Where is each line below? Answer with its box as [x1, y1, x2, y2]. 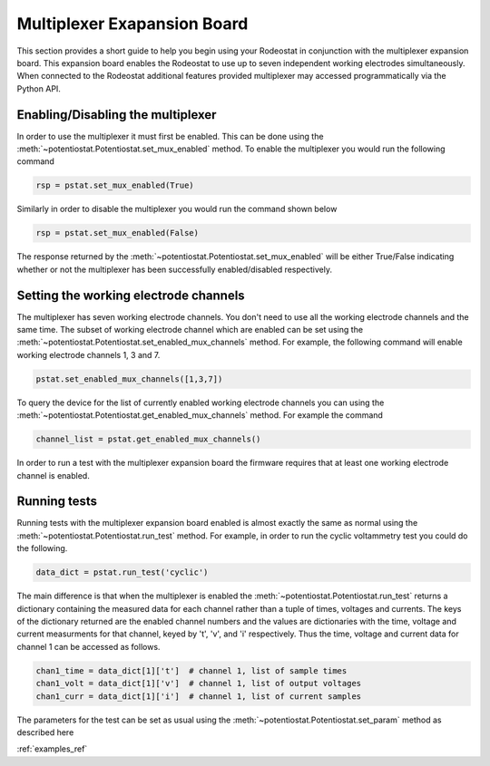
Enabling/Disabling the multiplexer [16, 107, 217, 122]
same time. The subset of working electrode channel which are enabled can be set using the [16, 325, 363, 335]
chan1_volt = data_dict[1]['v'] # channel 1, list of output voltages [35, 678, 362, 689]
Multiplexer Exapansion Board [16, 14, 249, 34]
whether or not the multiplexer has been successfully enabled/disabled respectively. [16, 264, 333, 275]
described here [16, 726, 74, 738]
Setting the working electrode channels [16, 287, 245, 303]
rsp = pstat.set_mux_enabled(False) [35, 228, 200, 238]
